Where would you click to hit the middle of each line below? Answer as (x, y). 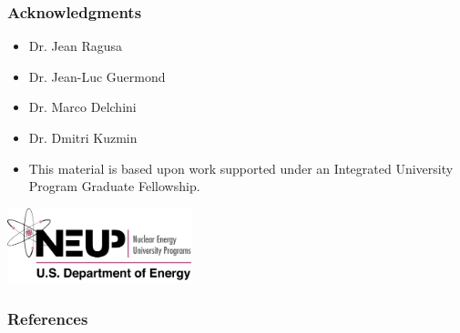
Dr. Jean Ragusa (75, 46)
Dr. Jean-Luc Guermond (97, 76)
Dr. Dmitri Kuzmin (83, 137)
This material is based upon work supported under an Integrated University (241, 168)
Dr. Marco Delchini (82, 107)
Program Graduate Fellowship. (114, 186)
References (48, 318)
